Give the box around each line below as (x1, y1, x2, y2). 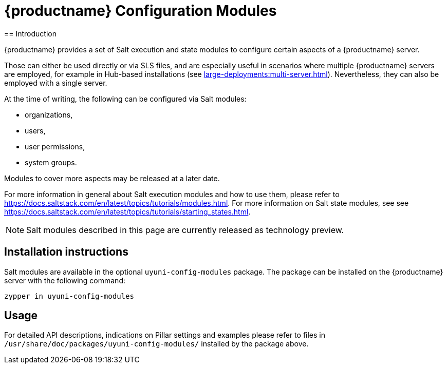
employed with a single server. (4, 78, 107, 87)
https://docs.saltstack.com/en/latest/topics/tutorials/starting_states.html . (4, 207, 251, 216)
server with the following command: (4, 276, 125, 285)
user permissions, (25, 142, 85, 151)
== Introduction (4, 29, 57, 38)
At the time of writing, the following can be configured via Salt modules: (4, 94, 247, 103)
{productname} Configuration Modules (4, 2, 277, 20)
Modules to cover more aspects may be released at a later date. (4, 173, 220, 183)
